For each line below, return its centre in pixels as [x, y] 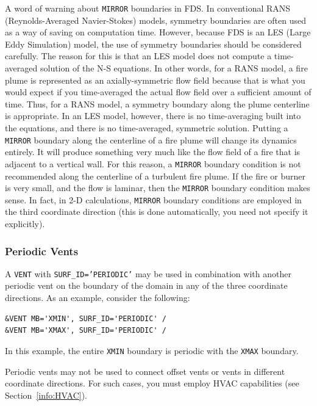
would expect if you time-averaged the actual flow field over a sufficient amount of [158, 92]
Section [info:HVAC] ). [46, 395]
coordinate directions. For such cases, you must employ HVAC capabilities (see [152, 383]
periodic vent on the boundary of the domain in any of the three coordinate [146, 285]
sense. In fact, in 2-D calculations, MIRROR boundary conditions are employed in [153, 199]
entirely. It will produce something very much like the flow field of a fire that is [153, 152]
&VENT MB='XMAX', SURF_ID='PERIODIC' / [86, 331]
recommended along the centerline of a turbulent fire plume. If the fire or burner [155, 176]
